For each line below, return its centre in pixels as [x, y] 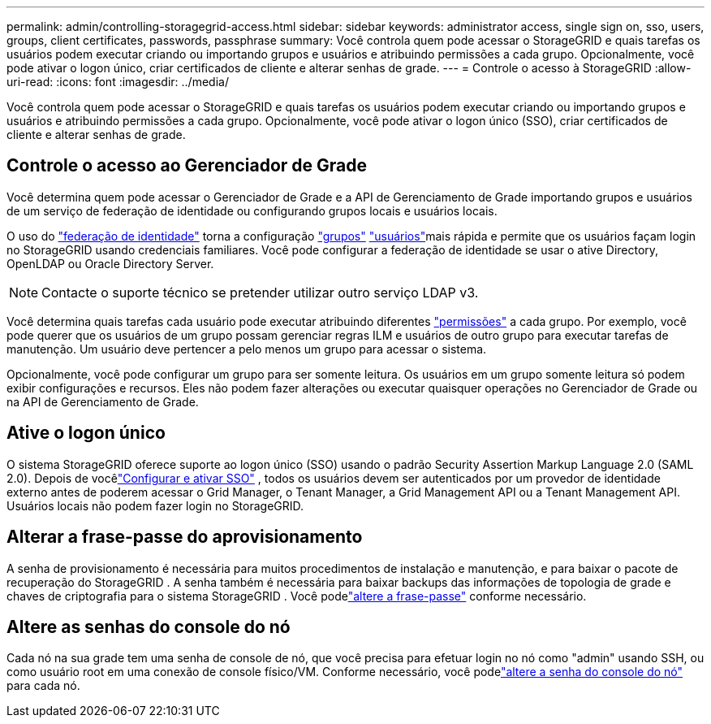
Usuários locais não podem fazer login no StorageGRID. [155, 505]
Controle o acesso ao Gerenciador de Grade [187, 166]
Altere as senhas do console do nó [149, 626]
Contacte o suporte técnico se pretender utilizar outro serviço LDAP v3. [260, 292]
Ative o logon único [86, 433]
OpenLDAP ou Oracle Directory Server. [110, 263]
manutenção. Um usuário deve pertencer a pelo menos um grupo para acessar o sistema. [247, 349]
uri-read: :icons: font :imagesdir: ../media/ [118, 82]
